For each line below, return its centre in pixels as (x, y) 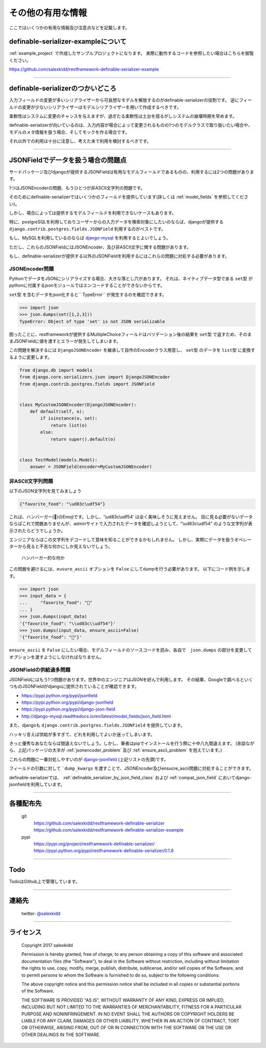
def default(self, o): (57, 412)
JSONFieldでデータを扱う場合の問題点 (68, 160)
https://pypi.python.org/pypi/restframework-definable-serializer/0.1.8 (104, 851)
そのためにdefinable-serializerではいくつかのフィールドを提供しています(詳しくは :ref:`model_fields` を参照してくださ (129, 197)
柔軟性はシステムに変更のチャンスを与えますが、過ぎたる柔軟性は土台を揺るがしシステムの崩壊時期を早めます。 (123, 116)
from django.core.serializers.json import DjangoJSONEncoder (95, 377)
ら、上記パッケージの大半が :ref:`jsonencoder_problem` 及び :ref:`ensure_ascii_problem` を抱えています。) (116, 750)
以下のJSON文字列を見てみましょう (45, 491)
